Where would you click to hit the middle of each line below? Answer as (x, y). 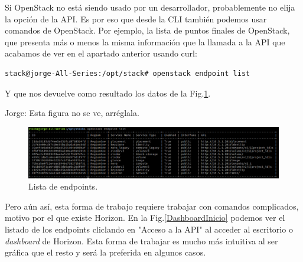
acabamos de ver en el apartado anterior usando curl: (101, 53)
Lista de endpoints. (63, 186)
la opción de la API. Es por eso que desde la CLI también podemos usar (136, 19)
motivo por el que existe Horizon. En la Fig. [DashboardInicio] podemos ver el (145, 218)
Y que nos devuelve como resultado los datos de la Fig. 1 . (108, 93)
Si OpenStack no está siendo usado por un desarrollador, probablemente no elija (150, 7)
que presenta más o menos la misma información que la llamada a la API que (145, 42)
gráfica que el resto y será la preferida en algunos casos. (105, 252)
